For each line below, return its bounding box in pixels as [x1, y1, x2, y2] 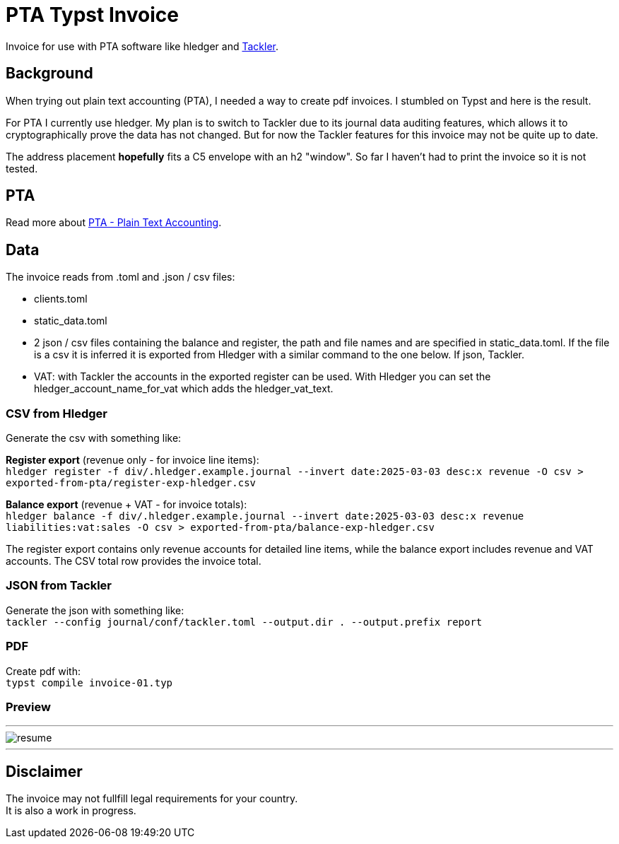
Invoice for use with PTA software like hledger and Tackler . [6, 40, 279, 52]
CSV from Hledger [6, 406, 107, 421]
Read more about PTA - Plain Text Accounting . [6, 216, 222, 229]
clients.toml [34, 293, 88, 305]
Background [6, 64, 93, 83]
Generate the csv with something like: [6, 432, 182, 445]
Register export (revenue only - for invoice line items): [6, 454, 259, 467]
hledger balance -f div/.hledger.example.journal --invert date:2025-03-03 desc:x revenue [6, 510, 524, 522]
